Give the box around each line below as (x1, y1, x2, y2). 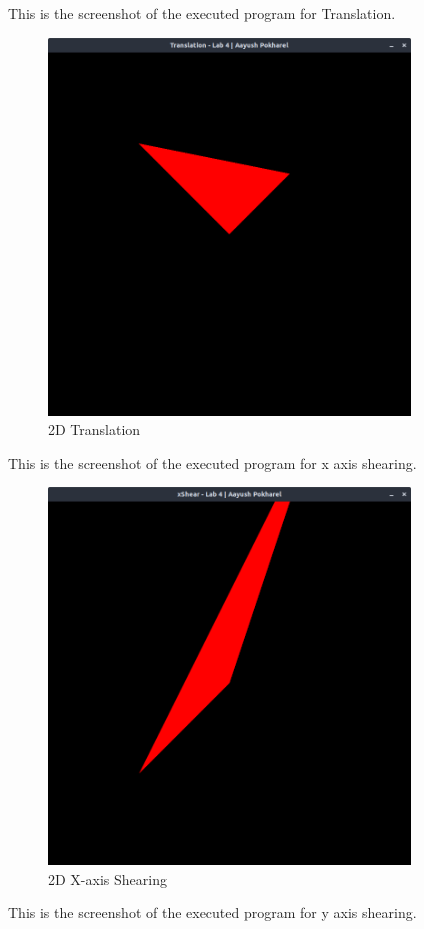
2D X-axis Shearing (48, 868, 167, 889)
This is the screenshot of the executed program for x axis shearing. (8, 452, 417, 473)
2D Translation (48, 419, 141, 440)
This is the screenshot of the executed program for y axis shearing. (8, 902, 417, 923)
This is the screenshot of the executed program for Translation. (8, 3, 396, 23)
